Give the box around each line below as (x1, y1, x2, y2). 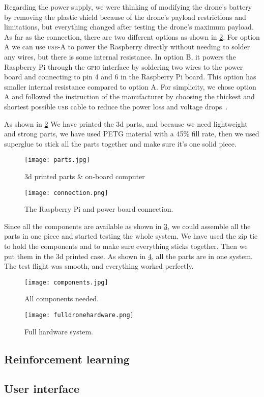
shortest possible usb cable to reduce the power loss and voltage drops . (4, 101, 228, 111)
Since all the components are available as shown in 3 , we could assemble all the (4, 220, 251, 231)
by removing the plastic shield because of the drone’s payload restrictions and (4, 11, 246, 22)
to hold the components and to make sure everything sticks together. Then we (4, 241, 248, 251)
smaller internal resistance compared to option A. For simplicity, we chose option (4, 81, 256, 92)
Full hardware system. (24, 326, 93, 336)
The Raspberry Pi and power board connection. (24, 204, 173, 214)
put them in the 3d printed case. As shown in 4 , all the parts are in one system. (4, 250, 253, 261)
